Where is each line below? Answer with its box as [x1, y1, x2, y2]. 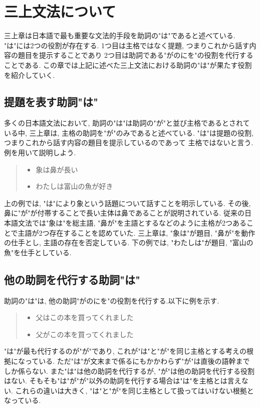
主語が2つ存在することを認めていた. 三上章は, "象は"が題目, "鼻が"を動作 [18, 227, 255, 238]
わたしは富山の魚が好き [36, 181, 113, 191]
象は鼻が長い [36, 164, 78, 174]
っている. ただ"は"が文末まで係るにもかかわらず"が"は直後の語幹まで [25, 356, 250, 366]
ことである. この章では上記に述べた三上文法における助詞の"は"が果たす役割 [4, 59, 252, 70]
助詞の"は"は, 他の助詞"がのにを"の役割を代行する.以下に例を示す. [4, 295, 219, 305]
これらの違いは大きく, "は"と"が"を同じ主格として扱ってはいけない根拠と [15, 385, 254, 395]
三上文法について [4, 1, 116, 22]
